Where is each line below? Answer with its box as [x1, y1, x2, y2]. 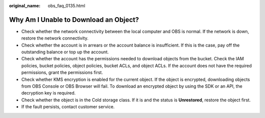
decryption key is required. [21, 90, 76, 96]
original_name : [9, 3, 41, 8]
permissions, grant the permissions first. [21, 70, 103, 75]
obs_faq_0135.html [48, 3, 85, 8]
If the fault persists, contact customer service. [21, 104, 115, 110]
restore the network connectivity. [21, 35, 88, 41]
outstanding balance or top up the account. [21, 49, 109, 55]
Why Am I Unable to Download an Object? [9, 15, 139, 24]
